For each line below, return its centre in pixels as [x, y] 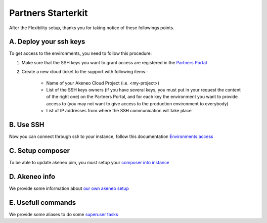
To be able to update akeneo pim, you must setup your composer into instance [89, 162]
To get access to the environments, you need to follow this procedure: [81, 53]
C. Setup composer [40, 151]
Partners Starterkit [48, 13]
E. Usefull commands [43, 202]
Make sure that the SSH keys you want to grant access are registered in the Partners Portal [114, 62]
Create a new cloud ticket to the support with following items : [85, 72]
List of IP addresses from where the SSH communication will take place [119, 111]
